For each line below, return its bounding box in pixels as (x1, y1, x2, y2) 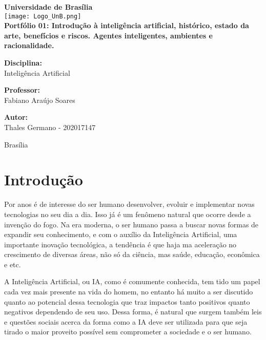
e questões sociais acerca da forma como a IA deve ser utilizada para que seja (4, 316, 248, 327)
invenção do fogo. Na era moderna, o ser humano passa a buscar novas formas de (4, 219, 259, 229)
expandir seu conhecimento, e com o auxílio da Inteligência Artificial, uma (4, 229, 237, 240)
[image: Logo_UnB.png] (4, 12, 81, 20)
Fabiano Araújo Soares (4, 94, 75, 105)
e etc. (4, 259, 21, 269)
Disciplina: (4, 57, 42, 68)
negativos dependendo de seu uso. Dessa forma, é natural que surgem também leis (4, 306, 262, 317)
